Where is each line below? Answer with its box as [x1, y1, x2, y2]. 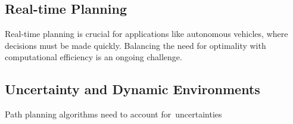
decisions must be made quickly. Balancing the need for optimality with [5, 39, 266, 51]
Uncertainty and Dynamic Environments [5, 80, 260, 98]
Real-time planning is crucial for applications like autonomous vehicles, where [5, 27, 288, 40]
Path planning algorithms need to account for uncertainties [5, 108, 222, 120]
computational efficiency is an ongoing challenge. [5, 51, 182, 63]
